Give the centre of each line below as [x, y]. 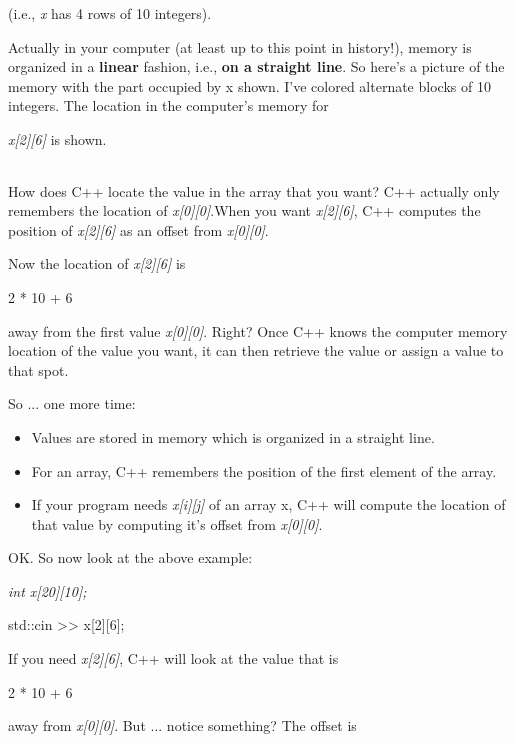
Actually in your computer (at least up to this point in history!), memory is [240, 46]
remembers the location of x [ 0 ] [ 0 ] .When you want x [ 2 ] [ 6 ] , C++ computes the [244, 210]
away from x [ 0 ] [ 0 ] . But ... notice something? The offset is [182, 725]
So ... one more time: [72, 403]
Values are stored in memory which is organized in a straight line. [233, 436]
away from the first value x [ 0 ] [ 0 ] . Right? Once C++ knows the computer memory [258, 330]
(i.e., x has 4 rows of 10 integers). [110, 13]
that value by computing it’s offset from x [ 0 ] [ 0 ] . [177, 523]
